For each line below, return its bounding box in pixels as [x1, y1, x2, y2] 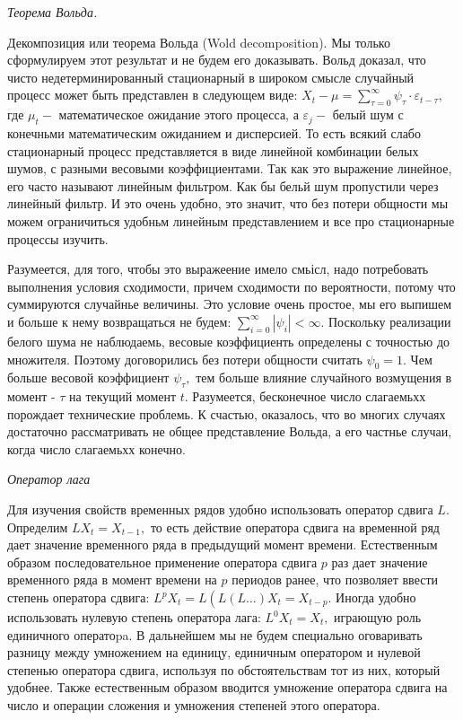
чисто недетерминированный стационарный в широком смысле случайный [7, 67, 415, 86]
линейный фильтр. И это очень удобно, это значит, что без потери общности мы [7, 194, 449, 213]
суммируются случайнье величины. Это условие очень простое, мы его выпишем [7, 294, 452, 313]
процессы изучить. [7, 229, 109, 248]
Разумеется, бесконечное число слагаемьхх [192, 387, 426, 406]
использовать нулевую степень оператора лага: [7, 608, 261, 627]
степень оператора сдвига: [7, 588, 150, 607]
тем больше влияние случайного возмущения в [196, 368, 452, 387]
